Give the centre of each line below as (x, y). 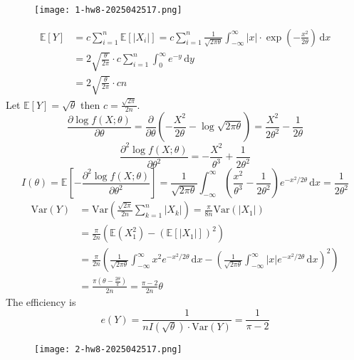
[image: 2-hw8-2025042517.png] (108, 350)
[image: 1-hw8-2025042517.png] (108, 10)
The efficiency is (41, 301)
